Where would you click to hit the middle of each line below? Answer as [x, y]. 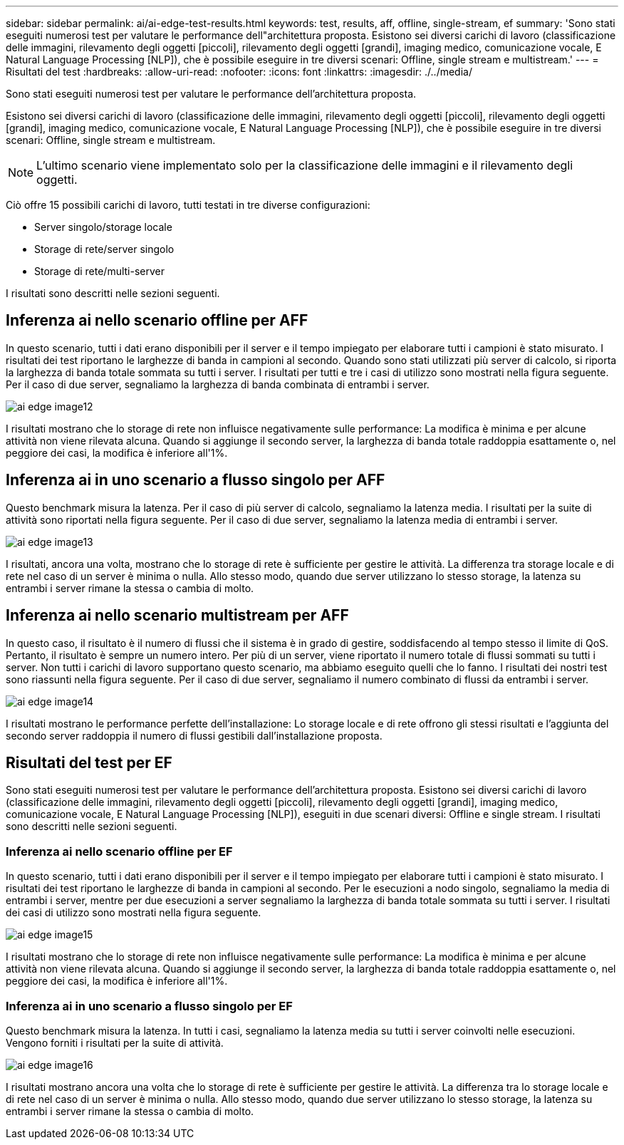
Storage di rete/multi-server [100, 271]
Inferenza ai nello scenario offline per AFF [157, 321]
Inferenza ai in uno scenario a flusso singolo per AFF [196, 480]
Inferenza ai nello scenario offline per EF [119, 851]
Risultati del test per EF [89, 762]
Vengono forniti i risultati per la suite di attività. [115, 1042]
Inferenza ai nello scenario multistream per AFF [177, 616]
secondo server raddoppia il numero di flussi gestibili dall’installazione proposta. [194, 735]
